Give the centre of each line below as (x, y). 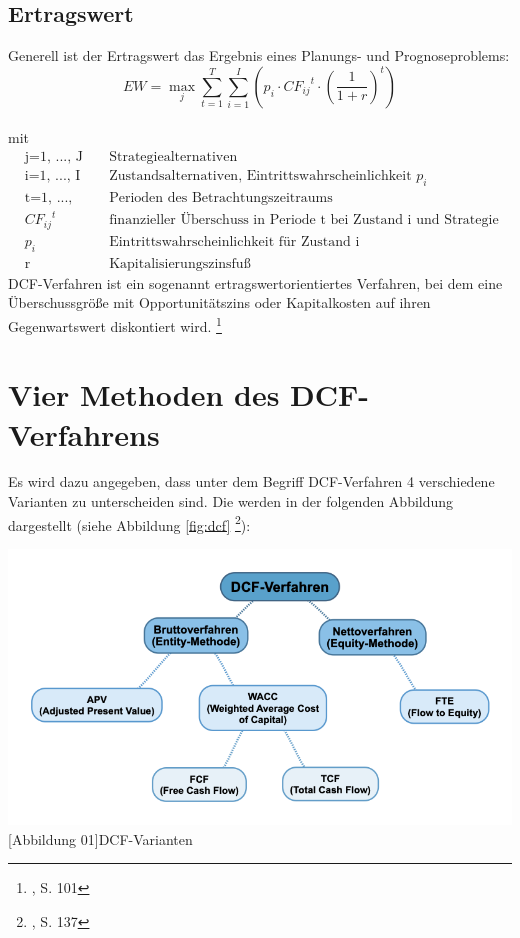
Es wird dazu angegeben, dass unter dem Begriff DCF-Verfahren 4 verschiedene (251, 481)
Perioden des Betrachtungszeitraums (221, 197)
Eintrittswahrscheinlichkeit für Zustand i (234, 241)
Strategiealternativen (173, 157)
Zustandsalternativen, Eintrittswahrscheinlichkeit (260, 176)
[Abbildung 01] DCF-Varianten (100, 838)
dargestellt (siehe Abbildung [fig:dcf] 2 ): (129, 523)
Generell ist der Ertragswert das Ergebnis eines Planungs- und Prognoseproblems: (259, 55)
